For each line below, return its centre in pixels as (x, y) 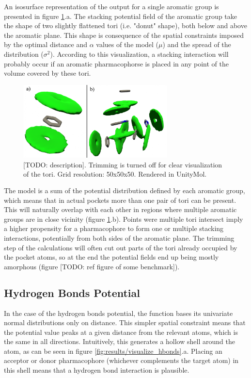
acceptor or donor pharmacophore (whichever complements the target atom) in (121, 360)
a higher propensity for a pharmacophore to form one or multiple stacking (114, 228)
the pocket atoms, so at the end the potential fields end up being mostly (111, 257)
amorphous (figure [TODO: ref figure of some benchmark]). (92, 266)
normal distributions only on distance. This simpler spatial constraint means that (125, 322)
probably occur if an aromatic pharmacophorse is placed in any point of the (116, 63)
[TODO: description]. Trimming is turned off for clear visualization (123, 164)
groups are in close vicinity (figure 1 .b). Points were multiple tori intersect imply (124, 219)
